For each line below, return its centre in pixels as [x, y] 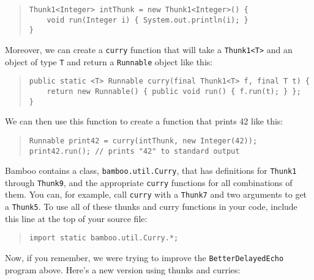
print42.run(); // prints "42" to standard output [134, 151]
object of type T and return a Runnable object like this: [109, 61]
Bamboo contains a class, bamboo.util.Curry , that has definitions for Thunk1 [151, 171]
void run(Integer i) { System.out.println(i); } [148, 20]
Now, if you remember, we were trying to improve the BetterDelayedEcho [144, 258]
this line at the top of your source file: [76, 218]
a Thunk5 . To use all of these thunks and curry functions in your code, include [151, 206]
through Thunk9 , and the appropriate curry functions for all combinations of [149, 182]
